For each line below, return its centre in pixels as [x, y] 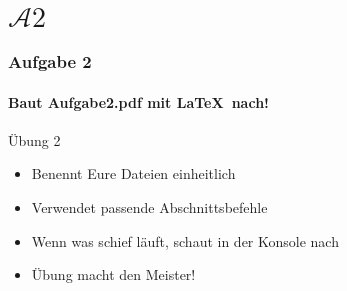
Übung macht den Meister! [113, 274]
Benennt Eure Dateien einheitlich [133, 173]
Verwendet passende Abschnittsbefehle [149, 207]
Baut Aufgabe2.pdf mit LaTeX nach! [138, 101]
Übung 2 [34, 139]
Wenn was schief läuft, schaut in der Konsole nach [185, 240]
